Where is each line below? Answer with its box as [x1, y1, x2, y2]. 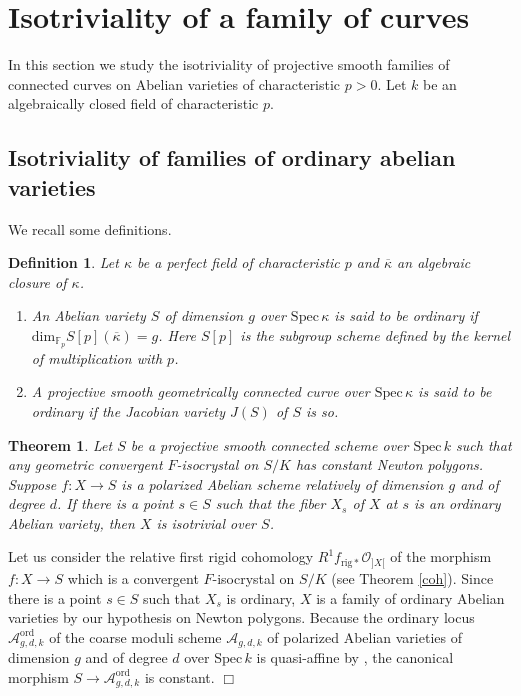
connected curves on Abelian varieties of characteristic [8, 73, 341, 94]
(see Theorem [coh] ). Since [331, 567, 494, 588]
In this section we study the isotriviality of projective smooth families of [8, 54, 450, 75]
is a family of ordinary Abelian [316, 587, 505, 608]
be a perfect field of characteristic [137, 252, 340, 273]
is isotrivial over [156, 512, 257, 533]
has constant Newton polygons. [295, 454, 484, 475]
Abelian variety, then [8, 512, 135, 533]
